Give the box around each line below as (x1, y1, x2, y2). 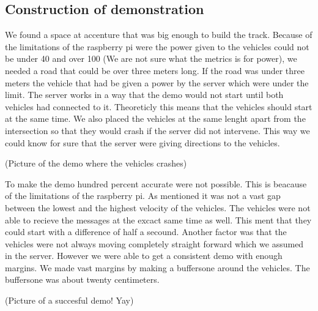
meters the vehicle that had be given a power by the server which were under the (5, 76, 309, 89)
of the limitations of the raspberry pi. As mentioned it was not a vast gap (5, 189, 281, 202)
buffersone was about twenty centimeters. (5, 273, 160, 286)
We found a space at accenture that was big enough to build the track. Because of (5, 28, 312, 41)
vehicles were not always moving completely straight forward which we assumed (5, 237, 304, 250)
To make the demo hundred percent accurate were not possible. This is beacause (5, 177, 307, 190)
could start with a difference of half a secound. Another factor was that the (5, 225, 287, 238)
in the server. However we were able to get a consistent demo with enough (5, 249, 283, 262)
